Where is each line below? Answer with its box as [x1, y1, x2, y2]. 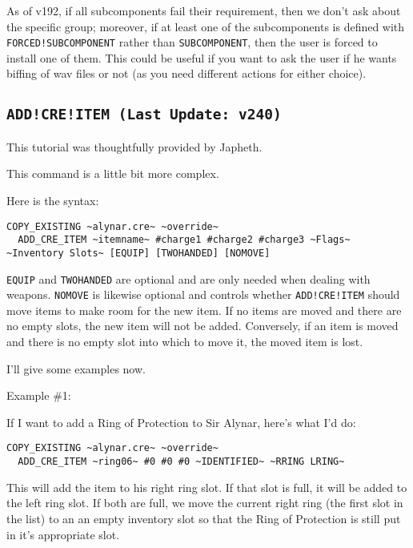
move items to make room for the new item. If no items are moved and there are [6, 301, 402, 318]
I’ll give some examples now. [6, 360, 146, 377]
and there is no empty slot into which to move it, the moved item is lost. [6, 333, 363, 350]
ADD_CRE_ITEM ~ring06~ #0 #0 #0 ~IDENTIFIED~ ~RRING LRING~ [18, 456, 345, 468]
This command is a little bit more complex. [6, 165, 219, 182]
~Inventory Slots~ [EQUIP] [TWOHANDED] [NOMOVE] [6, 247, 271, 259]
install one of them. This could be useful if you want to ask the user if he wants [6, 49, 397, 66]
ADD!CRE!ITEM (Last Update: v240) [6, 106, 282, 123]
